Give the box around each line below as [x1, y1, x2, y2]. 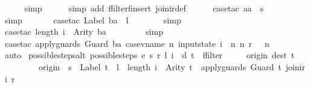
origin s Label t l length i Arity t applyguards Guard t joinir [38, 60, 305, 73]
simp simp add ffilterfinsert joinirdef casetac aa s [24, 2, 264, 14]
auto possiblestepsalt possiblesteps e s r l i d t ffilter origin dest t [4, 49, 295, 61]
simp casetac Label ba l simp [4, 13, 181, 26]
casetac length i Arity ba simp [4, 25, 163, 38]
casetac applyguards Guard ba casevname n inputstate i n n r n [4, 37, 270, 49]
